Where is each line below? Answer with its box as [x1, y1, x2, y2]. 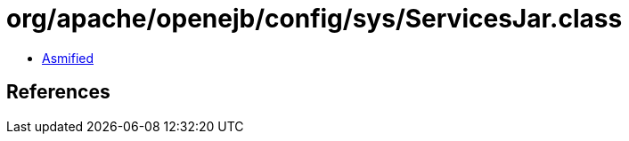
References [6, 81, 110, 104]
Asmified [42, 50, 94, 66]
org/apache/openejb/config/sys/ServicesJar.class [6, 4, 623, 34]
